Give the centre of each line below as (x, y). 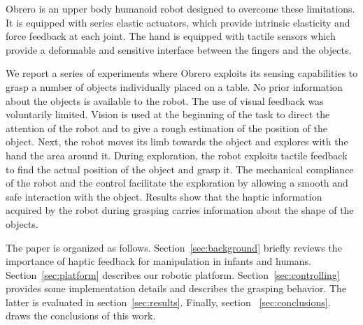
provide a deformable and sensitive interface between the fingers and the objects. (179, 49)
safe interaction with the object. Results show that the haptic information (164, 196)
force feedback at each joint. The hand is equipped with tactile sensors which (171, 36)
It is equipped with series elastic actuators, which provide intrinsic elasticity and (178, 22)
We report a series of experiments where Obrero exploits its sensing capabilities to (182, 73)
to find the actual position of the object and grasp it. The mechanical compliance (180, 169)
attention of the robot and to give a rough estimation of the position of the (166, 128)
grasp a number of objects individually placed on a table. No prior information (174, 86)
